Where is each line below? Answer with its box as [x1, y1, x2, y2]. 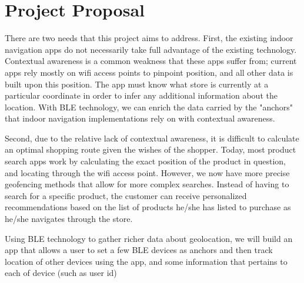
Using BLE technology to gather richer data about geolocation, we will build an [5, 232, 293, 244]
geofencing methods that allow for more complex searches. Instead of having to [5, 178, 289, 190]
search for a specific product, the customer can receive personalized [5, 189, 247, 201]
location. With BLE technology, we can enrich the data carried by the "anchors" [5, 100, 293, 113]
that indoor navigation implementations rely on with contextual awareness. [5, 112, 275, 124]
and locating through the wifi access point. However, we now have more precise [5, 166, 290, 178]
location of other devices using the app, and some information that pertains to [5, 255, 288, 267]
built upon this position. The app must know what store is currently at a [5, 78, 269, 90]
